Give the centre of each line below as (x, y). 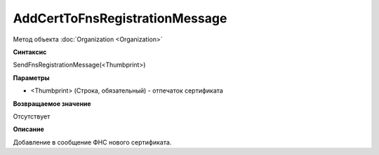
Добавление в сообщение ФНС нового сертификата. (92, 142)
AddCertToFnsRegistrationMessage (120, 18)
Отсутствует (32, 116)
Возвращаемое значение (52, 103)
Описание (29, 129)
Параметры (31, 78)
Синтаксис (30, 52)
